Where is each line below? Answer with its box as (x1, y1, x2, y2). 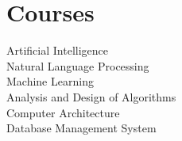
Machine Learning (6, 73, 94, 90)
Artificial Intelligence (6, 42, 108, 59)
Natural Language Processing (6, 57, 149, 74)
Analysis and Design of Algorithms (6, 88, 176, 105)
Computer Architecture (6, 104, 120, 120)
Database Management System (6, 120, 157, 136)
